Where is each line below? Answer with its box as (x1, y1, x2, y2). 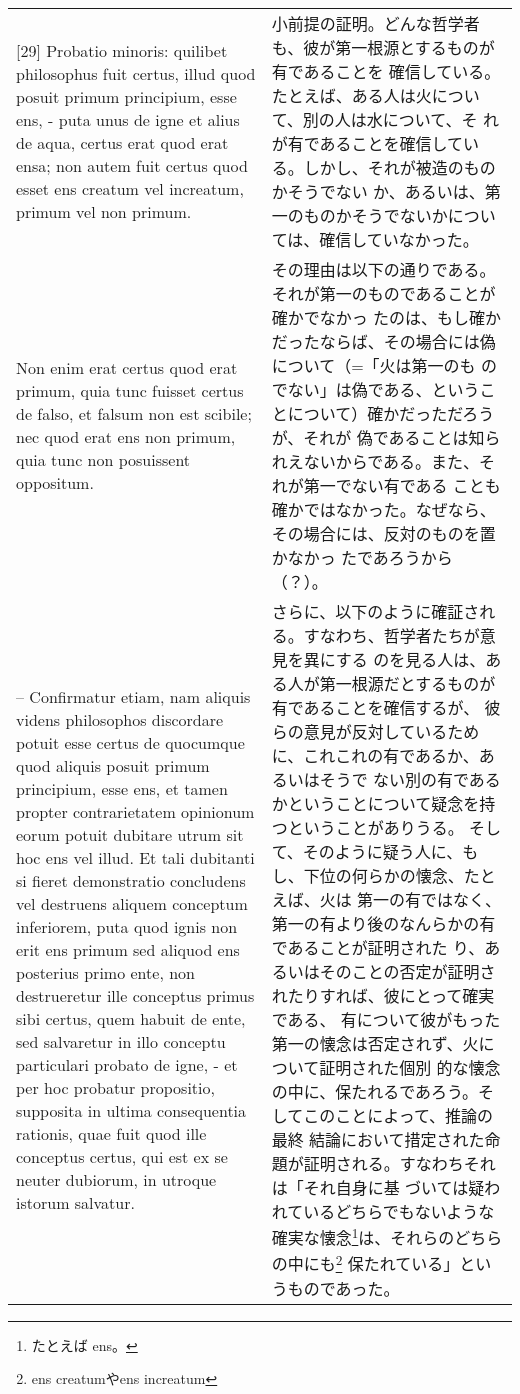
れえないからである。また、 (271, 450, 480, 473)
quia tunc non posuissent (16, 448, 191, 471)
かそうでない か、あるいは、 (271, 180, 485, 203)
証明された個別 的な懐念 (319, 1056, 501, 1079)
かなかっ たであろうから (271, 546, 453, 569)
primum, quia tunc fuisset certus (16, 379, 244, 402)
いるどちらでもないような (303, 1200, 495, 1223)
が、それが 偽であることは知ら (271, 426, 501, 449)
